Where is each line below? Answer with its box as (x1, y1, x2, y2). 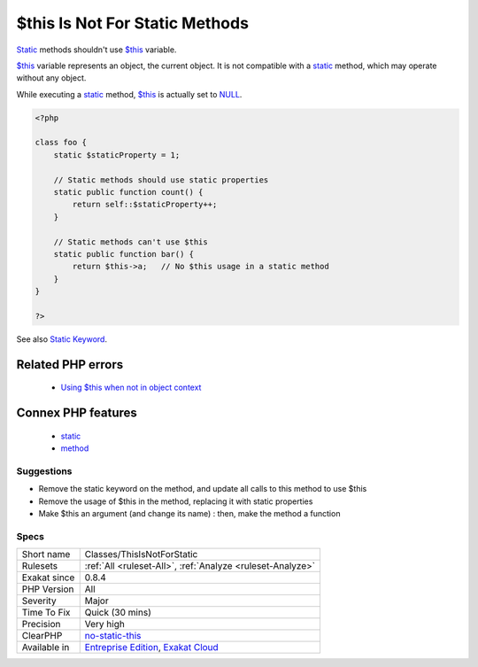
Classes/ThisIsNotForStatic (84, 548, 198, 561)
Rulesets (21, 560, 58, 572)
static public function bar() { (53, 249, 195, 259)
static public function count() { (53, 187, 204, 198)
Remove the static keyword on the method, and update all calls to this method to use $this (38, 484, 367, 494)
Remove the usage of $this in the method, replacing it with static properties (38, 496, 313, 507)
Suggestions (16, 465, 73, 477)
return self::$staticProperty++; (72, 199, 218, 210)
